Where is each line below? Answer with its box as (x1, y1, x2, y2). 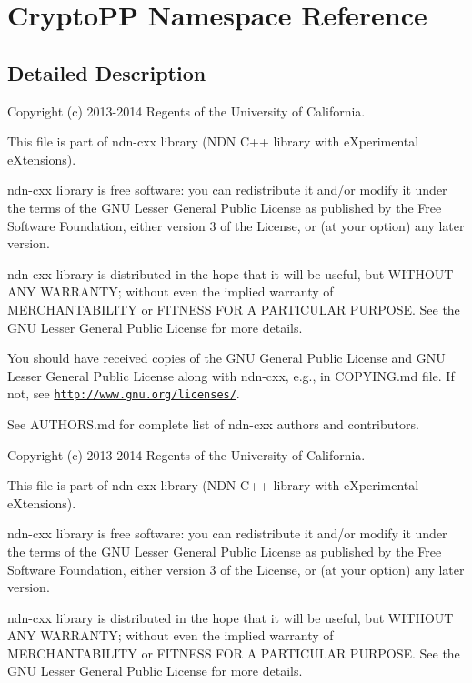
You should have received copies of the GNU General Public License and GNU (7, 348, 446, 367)
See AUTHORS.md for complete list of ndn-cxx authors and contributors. (7, 414, 419, 433)
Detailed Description (7, 58, 206, 86)
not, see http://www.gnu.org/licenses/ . (7, 384, 240, 403)
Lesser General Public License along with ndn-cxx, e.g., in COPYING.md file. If (7, 366, 455, 385)
